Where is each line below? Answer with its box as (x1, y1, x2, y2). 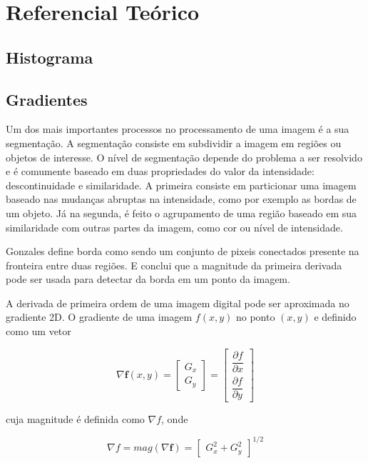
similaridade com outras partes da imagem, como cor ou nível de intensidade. (6, 219, 343, 234)
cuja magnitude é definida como (6, 411, 145, 426)
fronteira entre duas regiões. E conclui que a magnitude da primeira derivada (6, 257, 342, 272)
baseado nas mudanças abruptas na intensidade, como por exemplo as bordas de (6, 191, 357, 206)
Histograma (6, 46, 93, 68)
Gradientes (6, 88, 88, 110)
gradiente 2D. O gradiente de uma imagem (6, 309, 193, 324)
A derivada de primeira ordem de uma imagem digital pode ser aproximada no (6, 295, 349, 310)
